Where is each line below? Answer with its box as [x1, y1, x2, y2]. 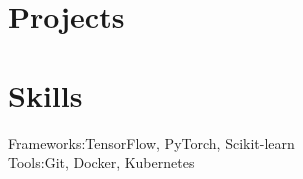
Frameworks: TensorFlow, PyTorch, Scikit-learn [8, 132, 295, 153]
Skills [8, 74, 83, 115]
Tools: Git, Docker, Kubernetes [8, 152, 195, 173]
